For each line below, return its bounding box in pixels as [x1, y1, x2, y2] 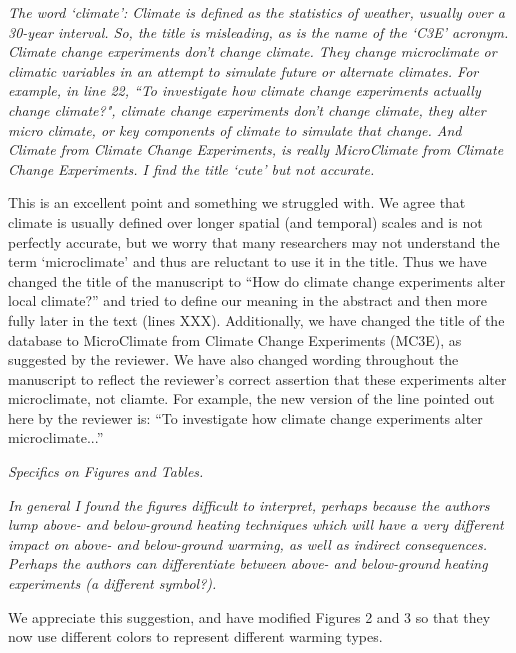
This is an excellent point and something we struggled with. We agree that [8, 192, 466, 213]
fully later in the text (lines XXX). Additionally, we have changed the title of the [8, 309, 505, 330]
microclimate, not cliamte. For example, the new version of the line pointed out [8, 388, 495, 409]
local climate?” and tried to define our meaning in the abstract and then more [8, 290, 487, 311]
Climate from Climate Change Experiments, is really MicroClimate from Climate [8, 139, 504, 160]
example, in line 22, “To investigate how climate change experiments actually [8, 80, 481, 101]
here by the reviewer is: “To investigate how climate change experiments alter [8, 407, 483, 428]
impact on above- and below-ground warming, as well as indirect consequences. [8, 533, 487, 554]
